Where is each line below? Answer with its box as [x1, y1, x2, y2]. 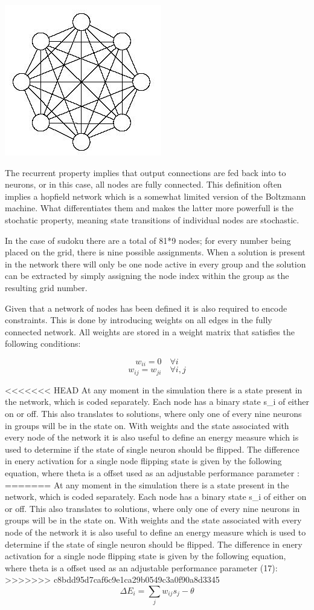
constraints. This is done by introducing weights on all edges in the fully [5, 313, 272, 326]
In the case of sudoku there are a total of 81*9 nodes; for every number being [5, 234, 291, 246]
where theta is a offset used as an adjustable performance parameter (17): [5, 561, 278, 574]
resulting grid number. [5, 281, 88, 294]
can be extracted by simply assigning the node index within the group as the [5, 269, 289, 282]
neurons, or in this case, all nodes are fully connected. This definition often [5, 178, 282, 191]
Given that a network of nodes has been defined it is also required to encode [5, 301, 287, 314]
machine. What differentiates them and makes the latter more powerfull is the [5, 202, 293, 214]
